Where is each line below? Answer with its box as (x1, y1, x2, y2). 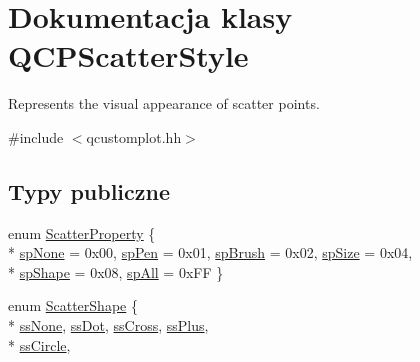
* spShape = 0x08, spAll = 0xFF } (8, 261, 224, 282)
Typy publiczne (8, 175, 171, 206)
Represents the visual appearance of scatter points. (8, 93, 320, 114)
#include (8, 126, 64, 147)
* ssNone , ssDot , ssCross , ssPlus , (8, 315, 209, 336)
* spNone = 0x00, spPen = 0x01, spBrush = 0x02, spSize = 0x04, (8, 242, 413, 263)
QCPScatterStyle (8, 35, 249, 76)
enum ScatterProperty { (8, 222, 156, 243)
